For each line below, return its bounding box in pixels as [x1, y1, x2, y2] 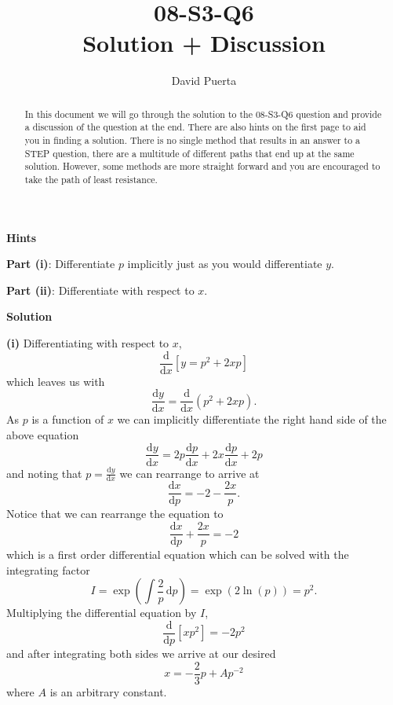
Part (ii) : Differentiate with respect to [6, 281, 195, 298]
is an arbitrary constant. [49, 683, 167, 699]
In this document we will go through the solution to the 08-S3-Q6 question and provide [24, 107, 382, 120]
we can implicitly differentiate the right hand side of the [117, 411, 387, 428]
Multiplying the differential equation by [6, 604, 197, 621]
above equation [6, 426, 79, 442]
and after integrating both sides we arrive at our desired [6, 644, 276, 661]
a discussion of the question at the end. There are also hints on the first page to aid [24, 120, 366, 134]
